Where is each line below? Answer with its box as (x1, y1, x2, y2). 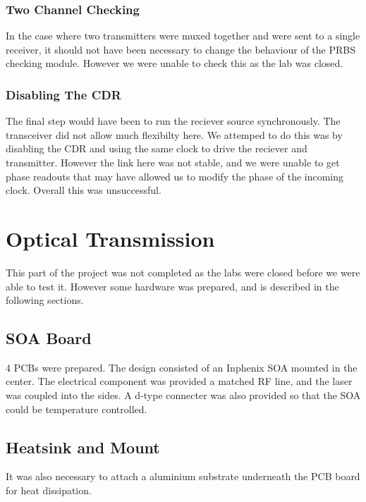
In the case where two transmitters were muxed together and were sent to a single (6, 28, 360, 43)
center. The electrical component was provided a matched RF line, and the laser (6, 374, 353, 388)
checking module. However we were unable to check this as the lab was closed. (6, 56, 343, 71)
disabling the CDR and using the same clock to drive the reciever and (6, 141, 307, 156)
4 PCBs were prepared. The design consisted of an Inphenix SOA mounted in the (6, 360, 358, 374)
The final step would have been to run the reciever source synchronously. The (6, 114, 341, 128)
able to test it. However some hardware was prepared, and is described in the (6, 278, 339, 293)
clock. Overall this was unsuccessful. (6, 183, 161, 197)
